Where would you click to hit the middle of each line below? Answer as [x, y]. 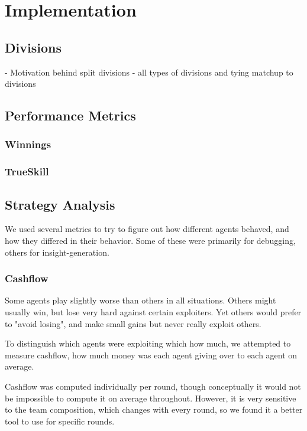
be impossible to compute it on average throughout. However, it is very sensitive [151, 398]
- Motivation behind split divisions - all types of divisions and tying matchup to [149, 72]
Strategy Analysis [60, 204]
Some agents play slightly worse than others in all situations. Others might [140, 300]
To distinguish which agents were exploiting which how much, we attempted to [148, 343]
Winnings [28, 144]
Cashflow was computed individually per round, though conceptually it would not [153, 386]
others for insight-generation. [57, 252]
